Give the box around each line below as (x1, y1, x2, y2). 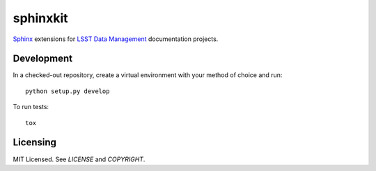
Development (13, 53, 73, 65)
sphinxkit (13, 10, 69, 26)
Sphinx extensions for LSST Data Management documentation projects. (13, 35, 219, 43)
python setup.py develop (25, 87, 110, 95)
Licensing (13, 136, 57, 149)
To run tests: (13, 103, 49, 111)
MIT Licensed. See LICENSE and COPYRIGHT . (13, 155, 146, 163)
